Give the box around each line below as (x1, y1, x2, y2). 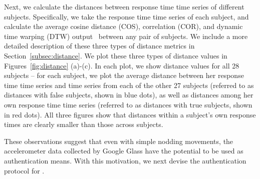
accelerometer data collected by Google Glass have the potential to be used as (4, 145, 243, 156)
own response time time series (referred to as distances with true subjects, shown (4, 99, 252, 109)
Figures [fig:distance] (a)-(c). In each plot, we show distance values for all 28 (4, 60, 239, 70)
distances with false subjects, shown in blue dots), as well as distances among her (4, 89, 253, 100)
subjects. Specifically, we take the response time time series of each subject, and (4, 11, 249, 21)
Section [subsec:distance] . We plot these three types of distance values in (4, 50, 227, 60)
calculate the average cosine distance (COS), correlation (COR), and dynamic (4, 21, 243, 31)
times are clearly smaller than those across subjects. (4, 119, 163, 129)
